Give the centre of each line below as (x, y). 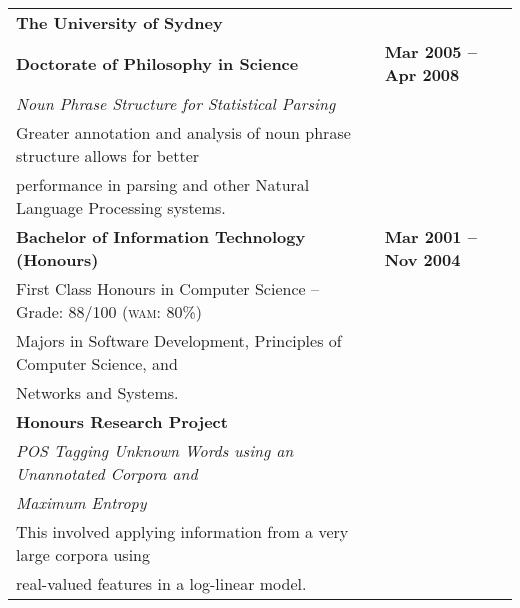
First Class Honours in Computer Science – (167, 288)
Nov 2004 (422, 259)
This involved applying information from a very (182, 531)
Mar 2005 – (430, 51)
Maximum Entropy (81, 502)
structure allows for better (108, 155)
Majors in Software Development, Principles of (179, 340)
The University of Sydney (119, 22)
